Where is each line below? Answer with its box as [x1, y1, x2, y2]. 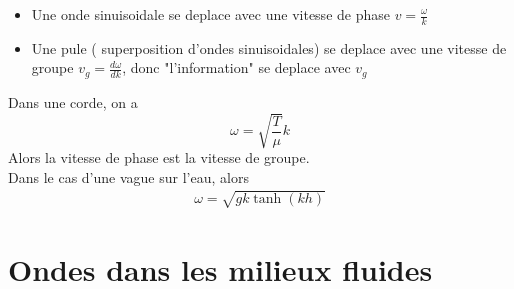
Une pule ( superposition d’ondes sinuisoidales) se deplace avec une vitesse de [31, 37, 507, 58]
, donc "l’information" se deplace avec [122, 57, 351, 78]
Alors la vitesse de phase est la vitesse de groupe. [8, 147, 310, 168]
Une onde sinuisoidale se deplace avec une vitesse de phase [31, 4, 390, 24]
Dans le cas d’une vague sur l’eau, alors [8, 166, 249, 187]
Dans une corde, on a [8, 91, 138, 112]
